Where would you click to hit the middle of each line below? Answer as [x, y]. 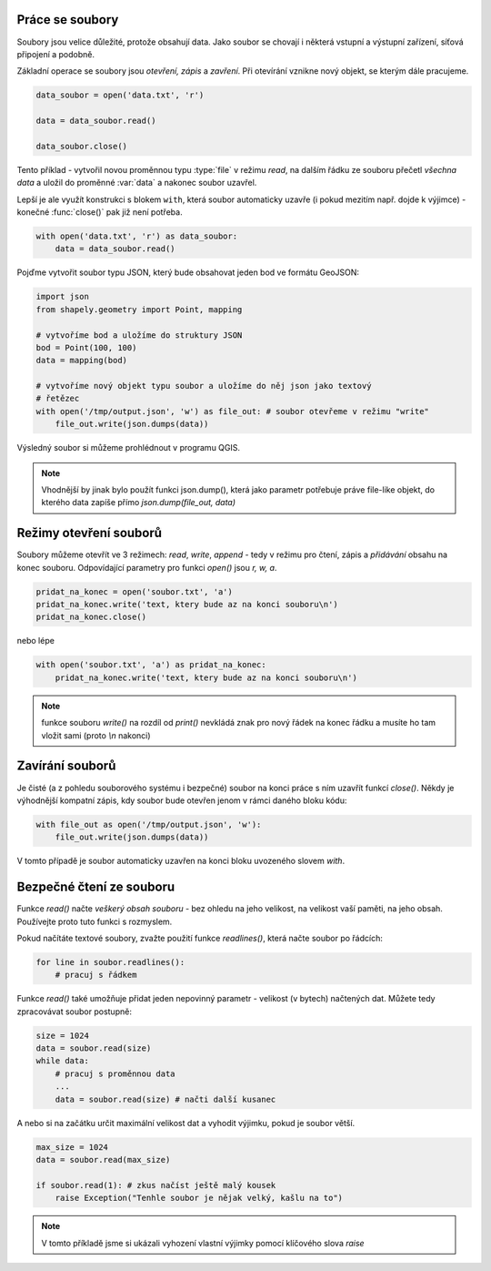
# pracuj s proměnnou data [115, 1073]
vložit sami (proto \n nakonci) [96, 735]
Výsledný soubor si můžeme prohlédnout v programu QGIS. [129, 448]
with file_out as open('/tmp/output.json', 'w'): [149, 824]
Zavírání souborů [66, 766]
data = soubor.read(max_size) [103, 1159]
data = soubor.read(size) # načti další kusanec [165, 1099]
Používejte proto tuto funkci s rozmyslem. [95, 921]
